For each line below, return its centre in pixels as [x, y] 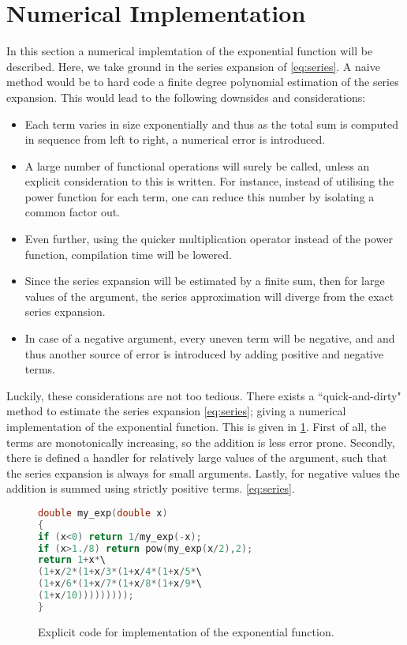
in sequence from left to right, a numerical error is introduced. [175, 139]
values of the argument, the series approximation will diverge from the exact [209, 296]
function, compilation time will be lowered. [128, 254]
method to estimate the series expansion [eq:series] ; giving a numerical [176, 411]
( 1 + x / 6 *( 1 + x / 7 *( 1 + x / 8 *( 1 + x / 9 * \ [120, 584]
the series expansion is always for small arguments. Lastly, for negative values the [203, 472]
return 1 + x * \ [72, 560]
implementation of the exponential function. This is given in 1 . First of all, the [196, 426]
